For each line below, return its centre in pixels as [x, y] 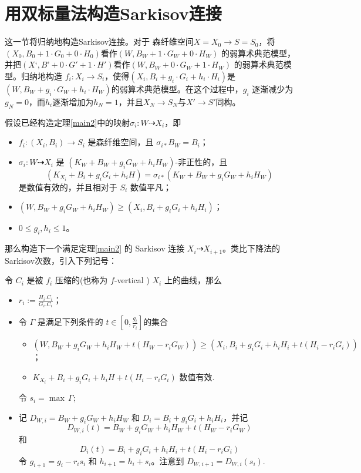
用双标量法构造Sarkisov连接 [113, 13]
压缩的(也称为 [81, 280]
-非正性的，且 [201, 161]
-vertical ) [132, 280]
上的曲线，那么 [193, 280]
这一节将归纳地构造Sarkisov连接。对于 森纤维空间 [99, 41]
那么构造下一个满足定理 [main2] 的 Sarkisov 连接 [95, 248]
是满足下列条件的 [70, 322]
